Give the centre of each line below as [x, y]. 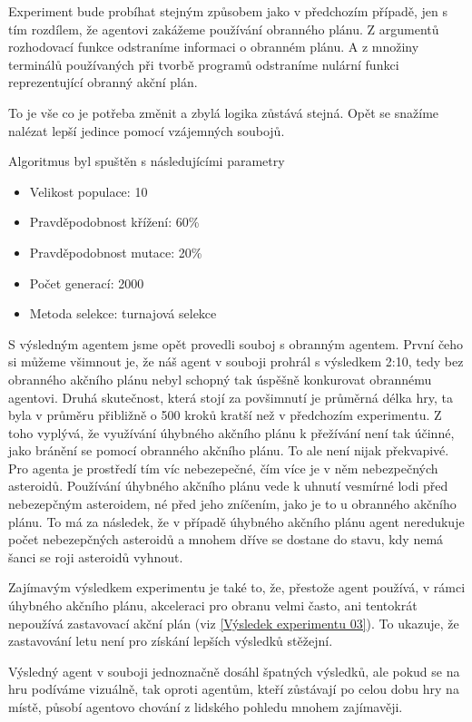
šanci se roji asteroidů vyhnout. [96, 556]
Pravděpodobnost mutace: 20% [116, 252]
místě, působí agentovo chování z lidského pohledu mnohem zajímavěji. [206, 707]
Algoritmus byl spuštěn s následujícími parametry [147, 161]
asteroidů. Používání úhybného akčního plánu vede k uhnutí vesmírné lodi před [228, 486]
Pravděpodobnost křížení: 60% [114, 222]
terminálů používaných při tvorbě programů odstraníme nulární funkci [204, 64]
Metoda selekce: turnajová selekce [123, 313]
